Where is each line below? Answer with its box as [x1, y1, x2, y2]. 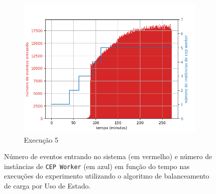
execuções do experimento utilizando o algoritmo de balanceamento [4, 171, 210, 181]
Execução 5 [24, 134, 59, 145]
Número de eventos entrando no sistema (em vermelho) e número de [4, 151, 212, 162]
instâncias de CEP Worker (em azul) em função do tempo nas [4, 161, 190, 171]
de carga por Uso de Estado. [4, 181, 91, 191]
